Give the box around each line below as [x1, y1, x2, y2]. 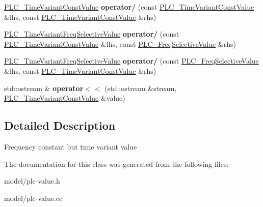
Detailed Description [4, 117, 116, 133]
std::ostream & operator [4, 82, 84, 93]
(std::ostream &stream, [104, 82, 177, 93]
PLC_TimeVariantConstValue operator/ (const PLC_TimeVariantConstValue [4, 2, 254, 12]
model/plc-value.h [4, 175, 60, 186]
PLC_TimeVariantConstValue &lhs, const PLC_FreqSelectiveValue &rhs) [4, 38, 236, 49]
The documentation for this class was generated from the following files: [4, 158, 229, 169]
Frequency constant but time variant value [4, 141, 137, 152]
